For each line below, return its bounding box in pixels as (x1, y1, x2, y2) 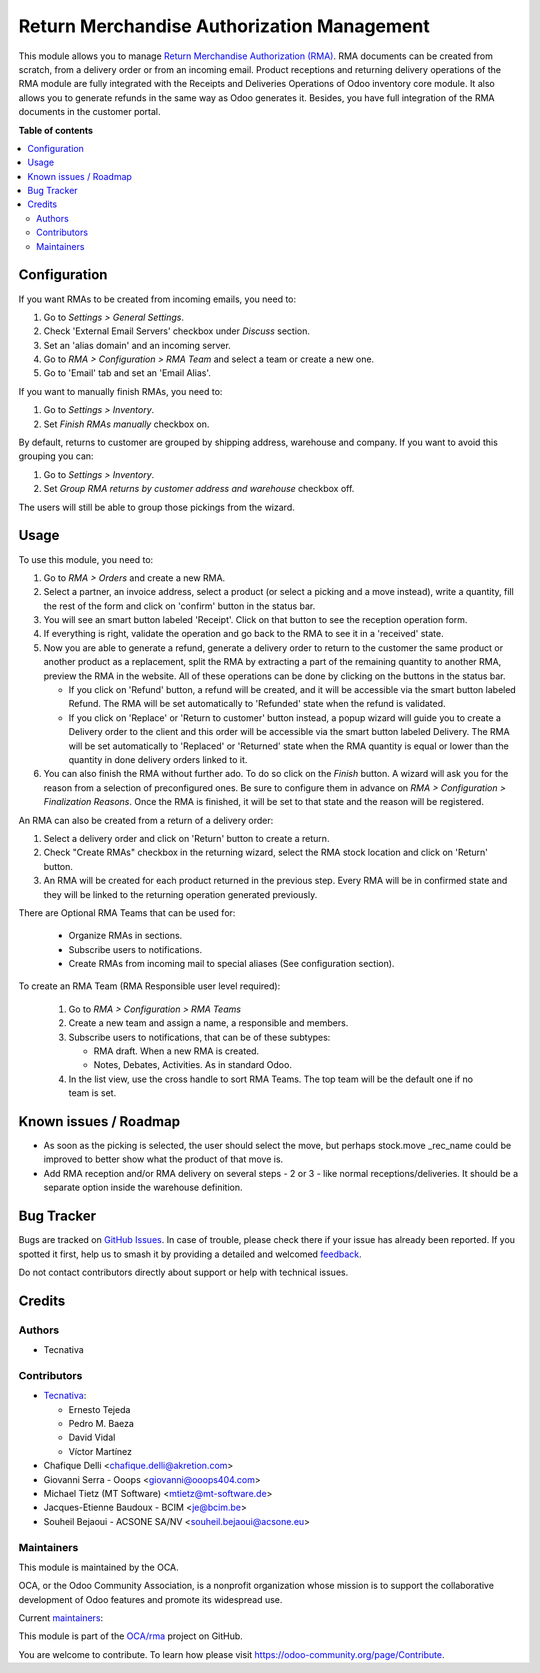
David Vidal (68, 1431, 116, 1444)
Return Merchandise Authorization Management (18, 15, 430, 37)
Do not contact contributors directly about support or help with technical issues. (18, 1266, 349, 1278)
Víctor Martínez (68, 1445, 133, 1457)
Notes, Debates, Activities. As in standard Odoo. (93, 1059, 292, 1071)
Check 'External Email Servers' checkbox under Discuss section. (43, 325, 310, 337)
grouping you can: (18, 450, 94, 462)
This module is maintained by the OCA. (18, 1561, 179, 1573)
